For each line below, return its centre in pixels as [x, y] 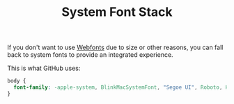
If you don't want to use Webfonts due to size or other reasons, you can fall [115, 47]
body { [17, 81]
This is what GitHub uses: [44, 68]
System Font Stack [117, 12]
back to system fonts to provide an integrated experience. [90, 55]
